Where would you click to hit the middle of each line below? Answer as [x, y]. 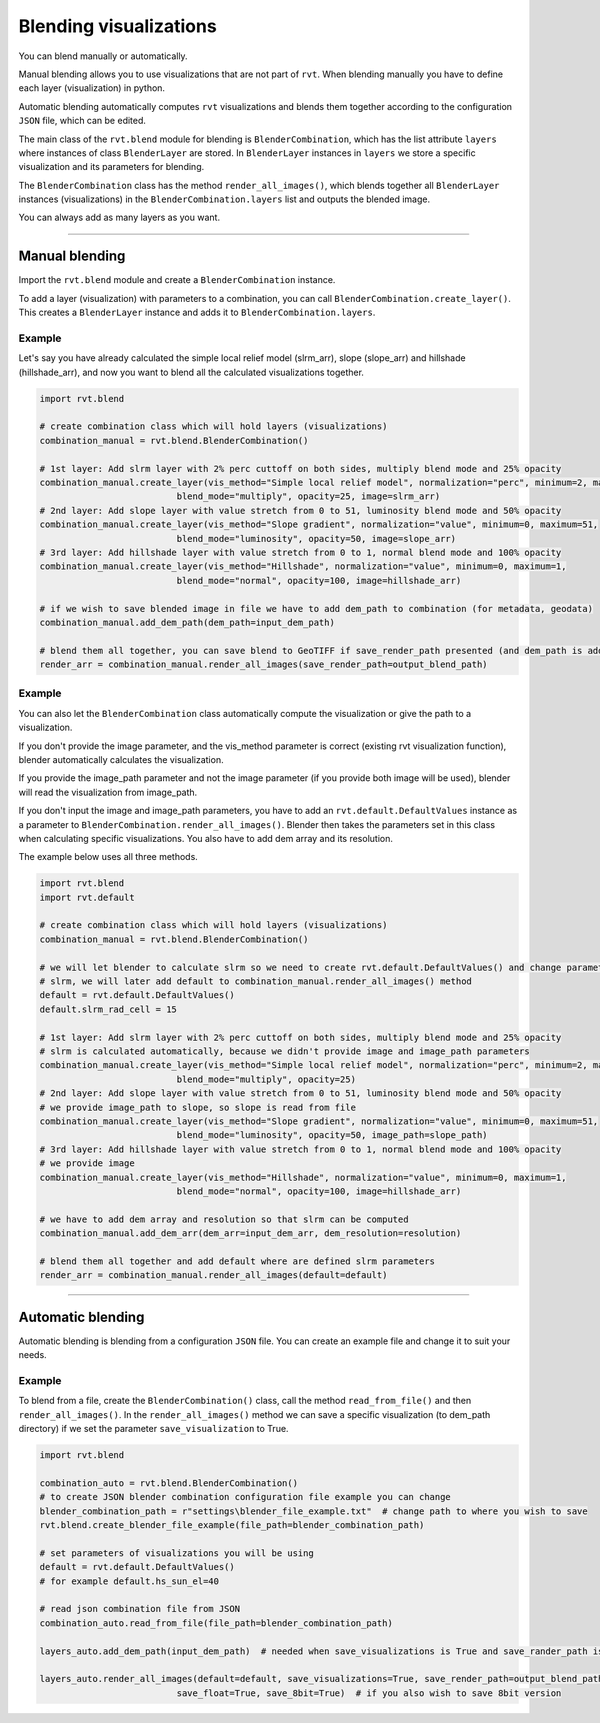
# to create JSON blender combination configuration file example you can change [245, 1497]
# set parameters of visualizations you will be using [176, 1553]
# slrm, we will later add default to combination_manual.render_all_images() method [255, 981]
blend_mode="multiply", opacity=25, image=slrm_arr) [308, 496]
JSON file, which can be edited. [82, 121]
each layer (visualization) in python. [91, 88]
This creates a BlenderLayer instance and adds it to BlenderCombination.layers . [197, 312]
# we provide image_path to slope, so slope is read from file [198, 1107]
